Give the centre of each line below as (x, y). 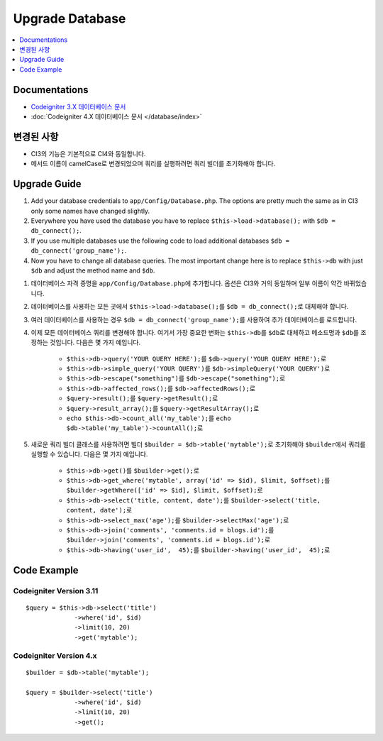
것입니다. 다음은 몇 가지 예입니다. (95, 342)
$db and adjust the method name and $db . (93, 270)
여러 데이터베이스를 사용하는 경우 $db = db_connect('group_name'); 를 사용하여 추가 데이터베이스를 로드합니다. (194, 319)
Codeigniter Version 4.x (55, 655)
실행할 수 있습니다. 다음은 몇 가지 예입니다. (89, 454)
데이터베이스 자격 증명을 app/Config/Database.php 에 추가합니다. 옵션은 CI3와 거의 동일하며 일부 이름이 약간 (187, 283)
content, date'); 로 (99, 510)
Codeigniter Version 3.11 (56, 591)
